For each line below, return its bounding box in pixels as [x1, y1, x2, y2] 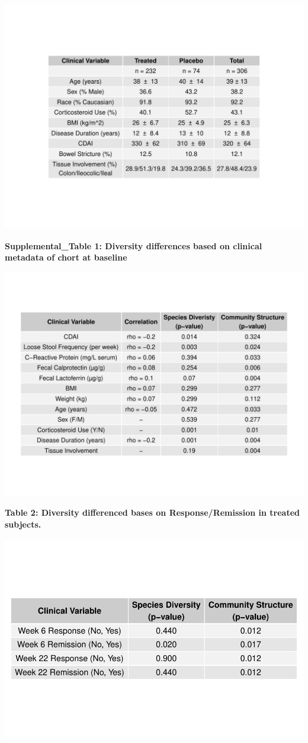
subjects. [5, 517, 41, 530]
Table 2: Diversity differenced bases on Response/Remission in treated [5, 506, 300, 519]
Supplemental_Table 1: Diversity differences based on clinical [5, 239, 262, 252]
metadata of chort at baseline [5, 251, 127, 263]
